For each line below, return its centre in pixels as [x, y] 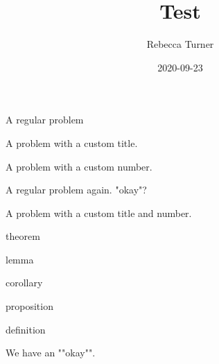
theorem [23, 236]
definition [26, 329]
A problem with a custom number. [79, 166]
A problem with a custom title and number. [99, 213]
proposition [29, 306]
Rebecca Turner [180, 44]
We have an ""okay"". [51, 353]
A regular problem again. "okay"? [76, 190]
